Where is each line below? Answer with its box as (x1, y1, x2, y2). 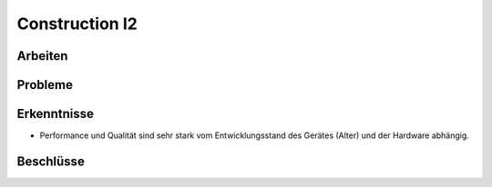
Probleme (16, 77, 73, 93)
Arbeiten (16, 48, 68, 64)
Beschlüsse (16, 153, 86, 169)
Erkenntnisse (16, 106, 95, 122)
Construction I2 (16, 14, 138, 34)
